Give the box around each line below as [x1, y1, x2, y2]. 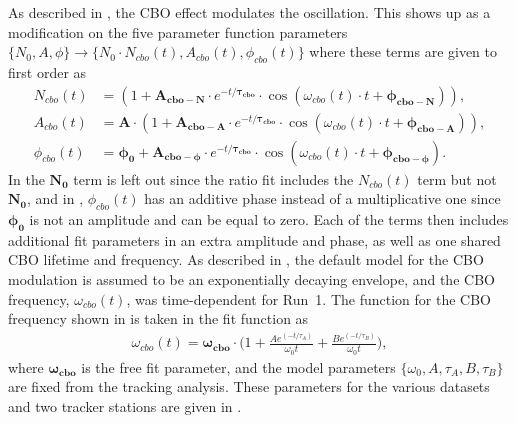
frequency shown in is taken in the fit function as [8, 308, 309, 329]
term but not [417, 168, 497, 189]
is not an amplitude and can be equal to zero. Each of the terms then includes [29, 209, 509, 230]
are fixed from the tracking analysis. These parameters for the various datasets [8, 376, 490, 397]
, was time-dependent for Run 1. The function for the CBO [126, 288, 491, 309]
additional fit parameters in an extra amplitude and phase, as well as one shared [8, 229, 501, 250]
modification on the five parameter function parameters [8, 21, 348, 42]
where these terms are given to [309, 41, 498, 62]
